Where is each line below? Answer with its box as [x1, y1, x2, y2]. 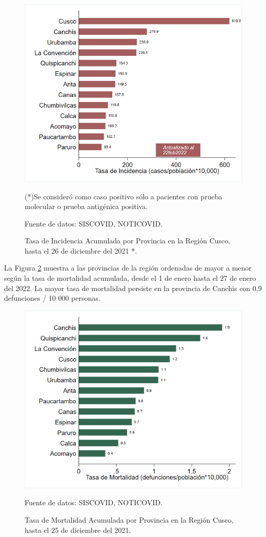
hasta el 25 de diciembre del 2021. [25, 524, 131, 535]
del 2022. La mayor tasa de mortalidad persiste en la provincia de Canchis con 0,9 [4, 282, 262, 293]
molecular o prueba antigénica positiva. [25, 201, 148, 212]
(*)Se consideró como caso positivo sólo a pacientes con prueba [25, 191, 222, 201]
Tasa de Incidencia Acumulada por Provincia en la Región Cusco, [25, 235, 231, 246]
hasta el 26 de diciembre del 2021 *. [25, 245, 137, 256]
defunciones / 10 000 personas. [4, 293, 100, 303]
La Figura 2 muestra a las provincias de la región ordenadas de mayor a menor [4, 262, 252, 273]
